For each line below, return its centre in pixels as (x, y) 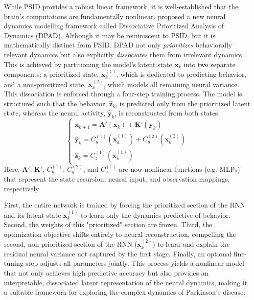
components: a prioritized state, (51, 74)
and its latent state (33, 215)
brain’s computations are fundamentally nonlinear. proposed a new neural (115, 16)
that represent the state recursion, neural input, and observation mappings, (117, 178)
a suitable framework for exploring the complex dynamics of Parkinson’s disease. (125, 292)
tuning (14, 263)
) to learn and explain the (191, 244)
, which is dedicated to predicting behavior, (181, 74)
